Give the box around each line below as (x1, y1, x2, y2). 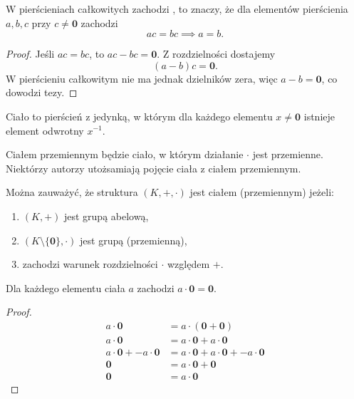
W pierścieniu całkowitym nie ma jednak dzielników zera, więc (6, 71, 278, 85)
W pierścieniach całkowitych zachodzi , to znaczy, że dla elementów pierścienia (6, 1, 348, 16)
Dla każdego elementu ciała (6, 280, 125, 295)
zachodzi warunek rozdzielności (22, 256, 158, 271)
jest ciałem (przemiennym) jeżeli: (189, 185, 334, 199)
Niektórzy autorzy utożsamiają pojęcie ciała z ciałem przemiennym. (6, 160, 301, 175)
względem (167, 256, 210, 271)
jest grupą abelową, (63, 208, 149, 223)
